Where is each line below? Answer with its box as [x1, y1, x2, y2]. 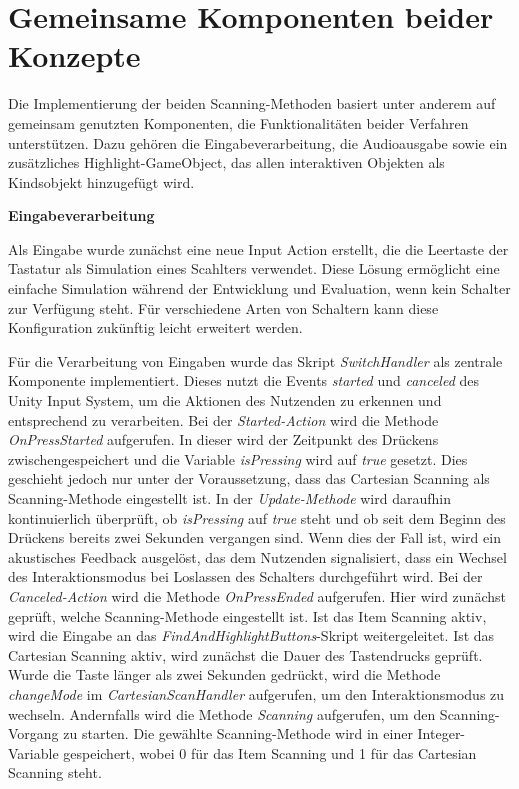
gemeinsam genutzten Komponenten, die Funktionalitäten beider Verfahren [8, 112, 469, 133]
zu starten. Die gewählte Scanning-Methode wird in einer [63, 723, 413, 744]
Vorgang [8, 723, 59, 744]
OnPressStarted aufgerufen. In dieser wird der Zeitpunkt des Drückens [8, 429, 439, 450]
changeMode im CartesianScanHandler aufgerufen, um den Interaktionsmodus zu [8, 683, 505, 704]
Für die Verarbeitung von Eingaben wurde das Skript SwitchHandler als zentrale [8, 350, 503, 371]
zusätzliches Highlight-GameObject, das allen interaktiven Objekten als [8, 152, 445, 173]
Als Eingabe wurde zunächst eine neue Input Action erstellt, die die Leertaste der [8, 238, 509, 259]
